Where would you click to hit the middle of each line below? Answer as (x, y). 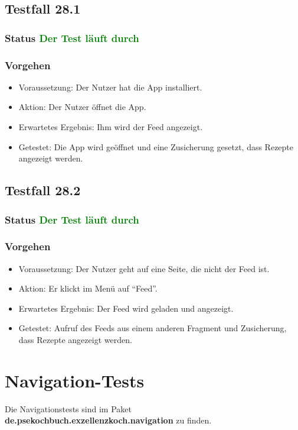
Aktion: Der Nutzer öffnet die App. (82, 107)
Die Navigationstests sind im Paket (68, 408)
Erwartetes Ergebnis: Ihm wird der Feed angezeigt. (111, 127)
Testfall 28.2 (43, 190)
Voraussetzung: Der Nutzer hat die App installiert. (110, 87)
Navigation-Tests (75, 380)
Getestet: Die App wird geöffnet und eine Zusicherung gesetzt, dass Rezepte (156, 146)
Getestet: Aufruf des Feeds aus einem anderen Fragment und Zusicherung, (153, 328)
